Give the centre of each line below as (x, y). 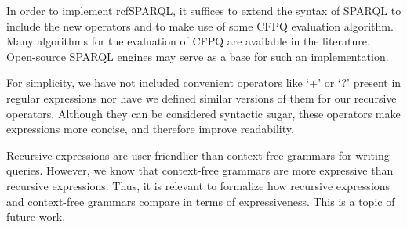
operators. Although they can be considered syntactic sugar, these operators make (203, 113)
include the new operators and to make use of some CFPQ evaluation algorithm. (200, 25)
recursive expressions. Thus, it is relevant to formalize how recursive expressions (198, 185)
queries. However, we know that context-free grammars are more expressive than (200, 170)
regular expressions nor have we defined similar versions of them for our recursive (202, 97)
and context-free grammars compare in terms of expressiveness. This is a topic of (201, 201)
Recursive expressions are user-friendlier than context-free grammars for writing (198, 155)
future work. (36, 216)
